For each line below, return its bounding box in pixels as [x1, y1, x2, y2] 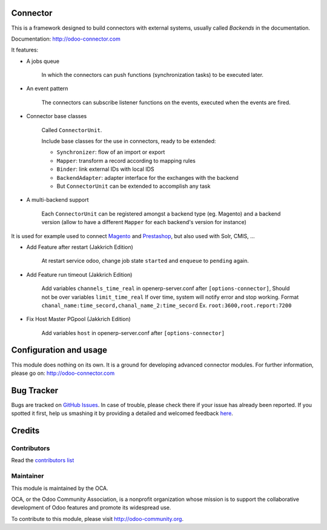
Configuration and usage [11, 345, 108, 356]
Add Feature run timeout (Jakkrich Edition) [26, 271, 133, 278]
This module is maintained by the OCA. [11, 485, 108, 492]
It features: [11, 46, 39, 54]
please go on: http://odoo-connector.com [11, 369, 115, 377]
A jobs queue [26, 58, 60, 65]
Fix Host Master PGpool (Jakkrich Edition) [26, 316, 131, 323]
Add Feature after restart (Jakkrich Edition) [26, 243, 133, 251]
